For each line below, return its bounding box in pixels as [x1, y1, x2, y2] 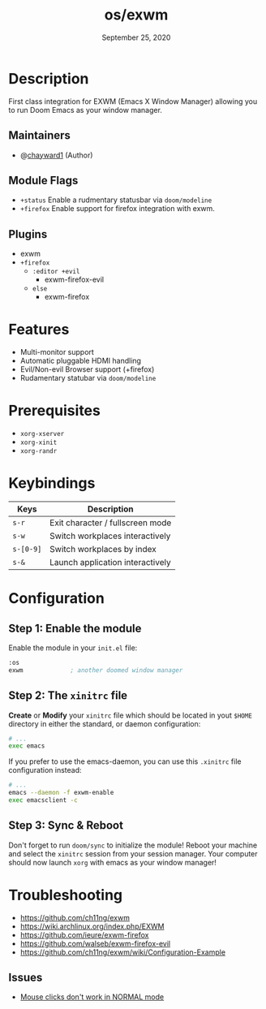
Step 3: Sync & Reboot [8, 818, 124, 833]
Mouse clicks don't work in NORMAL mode [19, 992, 165, 1002]
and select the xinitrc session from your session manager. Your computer [8, 848, 258, 858]
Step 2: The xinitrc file [8, 688, 128, 703]
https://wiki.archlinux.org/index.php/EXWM [19, 921, 165, 931]
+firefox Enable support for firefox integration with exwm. [19, 204, 215, 213]
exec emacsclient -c [8, 796, 79, 804]
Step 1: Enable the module [8, 621, 142, 635]
